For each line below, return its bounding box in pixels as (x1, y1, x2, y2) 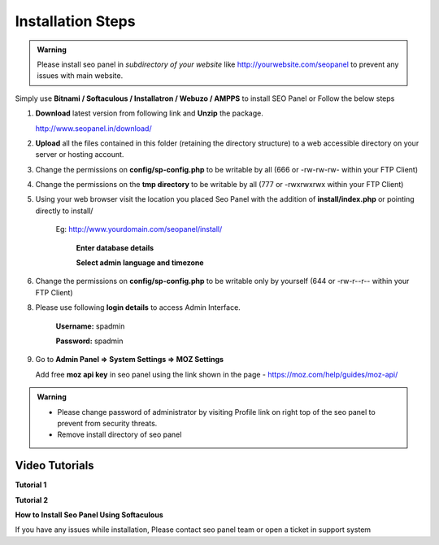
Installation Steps (15, 12, 136, 30)
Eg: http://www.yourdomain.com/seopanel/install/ (55, 225, 223, 234)
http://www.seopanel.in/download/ (35, 123, 152, 133)
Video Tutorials (15, 459, 94, 473)
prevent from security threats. (57, 418, 158, 428)
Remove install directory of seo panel (57, 429, 182, 439)
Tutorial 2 (15, 495, 49, 504)
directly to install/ (35, 206, 93, 216)
